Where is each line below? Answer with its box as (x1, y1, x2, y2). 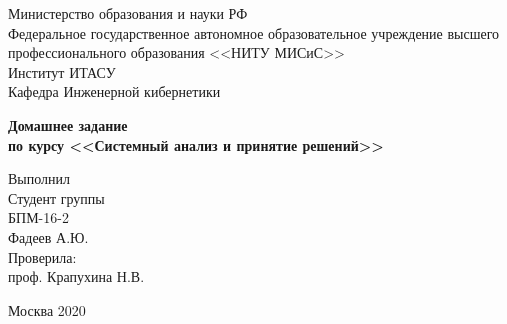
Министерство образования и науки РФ (8, 3, 248, 23)
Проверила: (8, 246, 77, 267)
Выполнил (8, 168, 71, 189)
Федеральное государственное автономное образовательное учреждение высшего (8, 22, 500, 43)
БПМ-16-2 (8, 207, 69, 228)
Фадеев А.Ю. (8, 226, 89, 247)
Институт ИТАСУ (8, 61, 116, 82)
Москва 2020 (8, 299, 86, 320)
